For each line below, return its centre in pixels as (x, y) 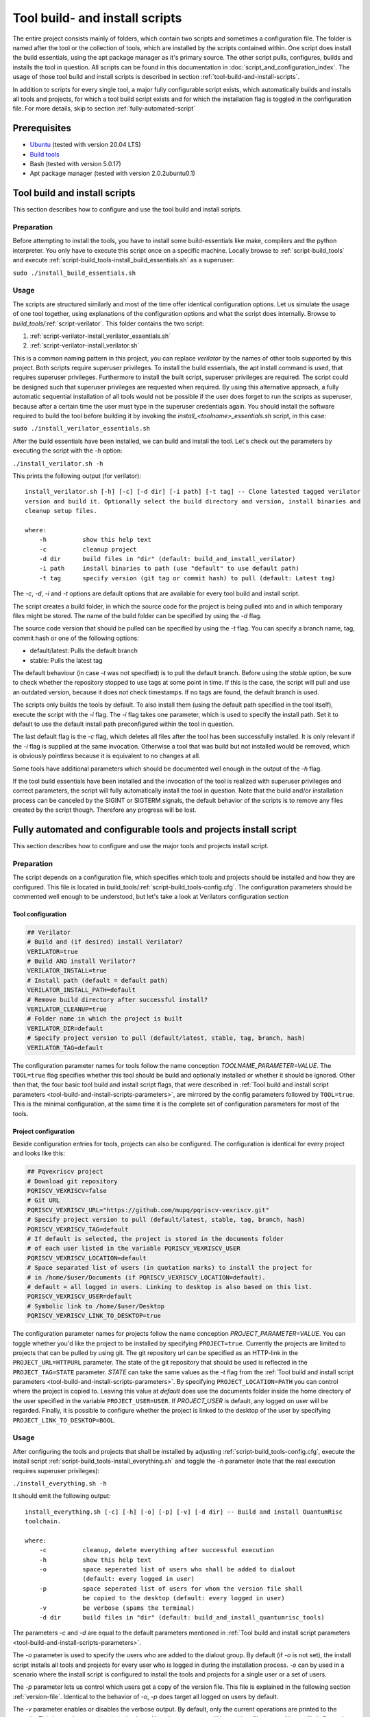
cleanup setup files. (61, 511)
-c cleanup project (88, 549)
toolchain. (43, 1522)
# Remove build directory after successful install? (118, 1000)
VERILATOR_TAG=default (65, 1048)
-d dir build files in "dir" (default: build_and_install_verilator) (167, 559)
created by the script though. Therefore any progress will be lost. (104, 810)
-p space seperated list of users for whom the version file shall (171, 1589)
